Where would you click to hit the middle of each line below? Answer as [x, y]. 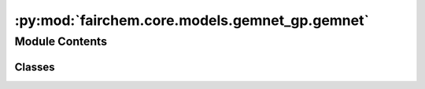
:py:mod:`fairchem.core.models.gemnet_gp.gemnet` [192, 20]
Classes [35, 67]
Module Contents [61, 41]
